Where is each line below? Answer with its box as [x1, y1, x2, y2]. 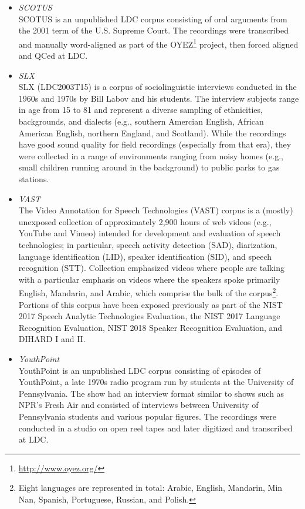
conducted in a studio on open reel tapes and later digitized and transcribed [18, 421, 293, 434]
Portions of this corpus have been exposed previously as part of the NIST [18, 298, 283, 310]
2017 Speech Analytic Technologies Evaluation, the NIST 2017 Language [18, 310, 280, 322]
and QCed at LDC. [18, 49, 88, 62]
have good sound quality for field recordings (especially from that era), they [18, 138, 292, 150]
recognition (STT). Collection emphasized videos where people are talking [18, 262, 285, 274]
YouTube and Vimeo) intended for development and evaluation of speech [18, 227, 281, 239]
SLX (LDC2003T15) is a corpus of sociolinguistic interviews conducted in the [18, 81, 297, 93]
